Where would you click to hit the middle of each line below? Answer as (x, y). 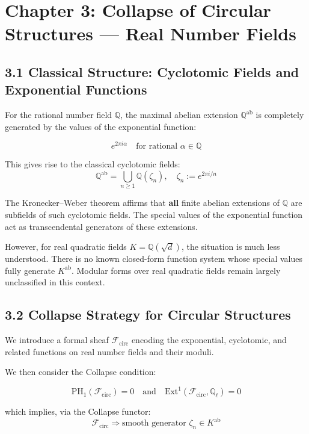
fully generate (30, 270)
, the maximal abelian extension (179, 115)
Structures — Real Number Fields (151, 33)
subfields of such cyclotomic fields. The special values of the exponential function (154, 214)
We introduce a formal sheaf (57, 340)
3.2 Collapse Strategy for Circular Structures (148, 315)
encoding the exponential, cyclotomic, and (209, 340)
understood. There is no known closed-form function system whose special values (154, 259)
